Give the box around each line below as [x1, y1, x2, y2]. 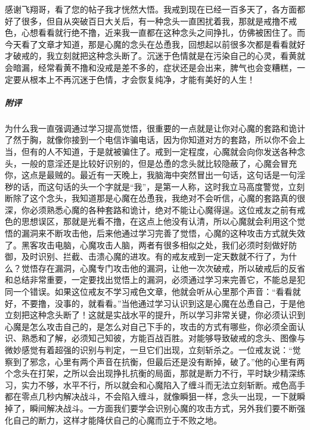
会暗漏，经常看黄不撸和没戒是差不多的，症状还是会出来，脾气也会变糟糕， [5, 61, 297, 73]
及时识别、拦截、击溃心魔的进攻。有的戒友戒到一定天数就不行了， [21, 250, 280, 263]
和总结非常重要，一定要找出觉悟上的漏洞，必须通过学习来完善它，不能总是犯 [5, 273, 305, 286]
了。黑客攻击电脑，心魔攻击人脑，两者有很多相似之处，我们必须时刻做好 [5, 238, 289, 251]
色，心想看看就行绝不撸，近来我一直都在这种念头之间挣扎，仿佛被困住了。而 [5, 26, 305, 39]
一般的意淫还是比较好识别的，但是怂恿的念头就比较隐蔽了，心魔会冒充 [21, 157, 297, 169]
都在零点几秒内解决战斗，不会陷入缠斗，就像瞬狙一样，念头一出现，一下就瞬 [5, 390, 305, 403]
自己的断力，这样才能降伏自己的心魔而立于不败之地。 [13, 413, 222, 426]
